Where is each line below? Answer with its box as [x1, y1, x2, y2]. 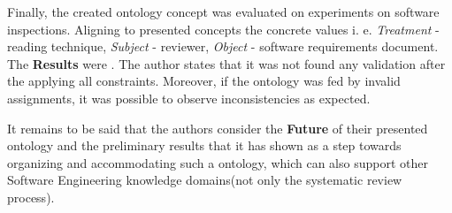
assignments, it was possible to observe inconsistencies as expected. [7, 88, 371, 107]
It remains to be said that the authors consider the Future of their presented [7, 118, 428, 137]
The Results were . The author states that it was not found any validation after [7, 54, 446, 72]
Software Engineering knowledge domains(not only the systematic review [7, 171, 402, 189]
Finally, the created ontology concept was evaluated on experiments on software [7, 3, 440, 20]
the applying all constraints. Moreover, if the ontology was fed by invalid [7, 72, 401, 90]
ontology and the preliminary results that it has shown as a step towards [7, 136, 402, 155]
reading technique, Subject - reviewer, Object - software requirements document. [7, 37, 439, 56]
